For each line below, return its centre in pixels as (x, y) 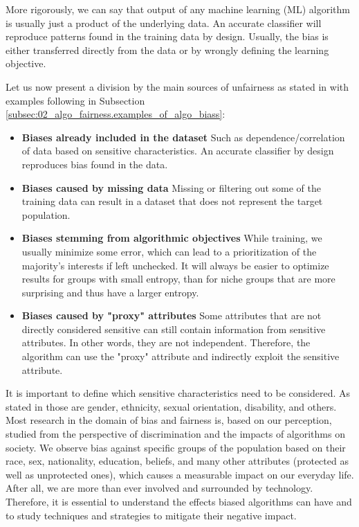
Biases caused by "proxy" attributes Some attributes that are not (172, 315)
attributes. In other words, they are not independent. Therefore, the (166, 342)
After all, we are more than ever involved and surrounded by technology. (159, 488)
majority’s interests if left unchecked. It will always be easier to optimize (175, 265)
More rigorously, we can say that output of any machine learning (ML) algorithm (178, 9)
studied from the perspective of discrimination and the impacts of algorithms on (175, 434)
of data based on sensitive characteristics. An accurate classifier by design (178, 151)
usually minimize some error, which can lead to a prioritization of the (169, 251)
